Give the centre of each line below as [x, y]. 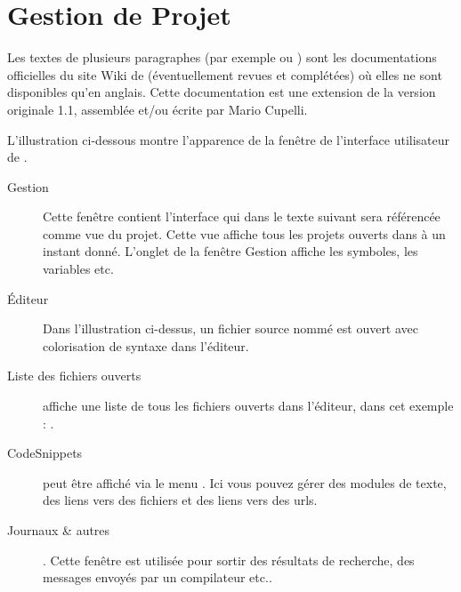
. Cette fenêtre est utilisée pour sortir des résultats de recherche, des [229, 560]
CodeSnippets [45, 453]
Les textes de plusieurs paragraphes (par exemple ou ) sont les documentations [222, 57]
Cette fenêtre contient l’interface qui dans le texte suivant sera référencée [242, 216]
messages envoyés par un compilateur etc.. [158, 577]
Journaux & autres [59, 530]
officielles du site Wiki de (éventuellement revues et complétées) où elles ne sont [225, 74]
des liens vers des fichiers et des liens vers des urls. [180, 500]
